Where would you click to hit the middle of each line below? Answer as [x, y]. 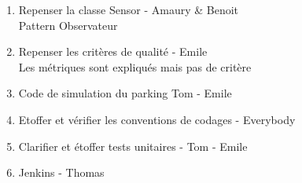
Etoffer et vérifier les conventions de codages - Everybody [157, 119]
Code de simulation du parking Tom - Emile [125, 93]
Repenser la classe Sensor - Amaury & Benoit [129, 9]
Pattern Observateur [68, 25]
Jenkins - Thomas [61, 172]
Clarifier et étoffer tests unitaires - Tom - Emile [133, 146]
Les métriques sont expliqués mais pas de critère [135, 66]
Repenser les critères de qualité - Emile [113, 51]
